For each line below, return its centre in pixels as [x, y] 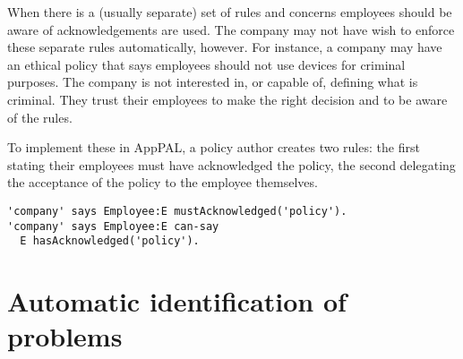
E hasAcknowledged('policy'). [110, 241]
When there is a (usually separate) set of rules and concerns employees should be [230, 12]
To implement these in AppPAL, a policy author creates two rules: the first [214, 147]
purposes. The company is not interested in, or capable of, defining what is [213, 82]
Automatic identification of [177, 301]
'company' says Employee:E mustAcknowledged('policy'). [177, 211]
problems [65, 336]
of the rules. [40, 117]
